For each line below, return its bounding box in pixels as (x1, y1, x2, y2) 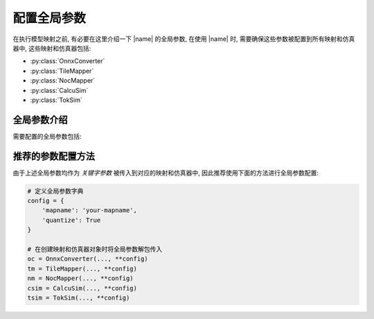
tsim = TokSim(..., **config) (27, 293, 130, 302)
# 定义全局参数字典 (27, 187, 84, 195)
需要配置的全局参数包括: (12, 132, 82, 140)
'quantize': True (42, 216, 101, 224)
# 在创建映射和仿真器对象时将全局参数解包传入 (27, 245, 163, 253)
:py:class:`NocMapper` (30, 76, 96, 85)
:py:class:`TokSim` (30, 96, 82, 104)
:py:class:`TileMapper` (30, 67, 94, 75)
